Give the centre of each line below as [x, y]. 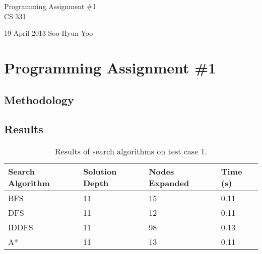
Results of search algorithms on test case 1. [131, 151]
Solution [100, 172]
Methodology [39, 99]
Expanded [169, 183]
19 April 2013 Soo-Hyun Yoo [49, 33]
